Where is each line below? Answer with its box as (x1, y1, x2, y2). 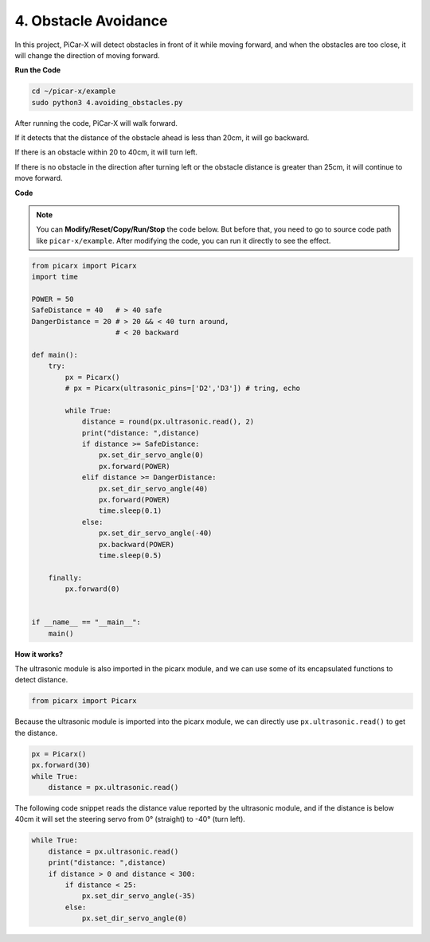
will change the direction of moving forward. (14, 50, 160, 60)
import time (31, 272, 79, 282)
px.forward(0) (64, 584, 120, 593)
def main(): (31, 350, 79, 359)
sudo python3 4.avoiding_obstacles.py (31, 98, 183, 107)
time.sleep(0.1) (98, 506, 162, 515)
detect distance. (14, 675, 68, 685)
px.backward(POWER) (98, 540, 175, 549)
